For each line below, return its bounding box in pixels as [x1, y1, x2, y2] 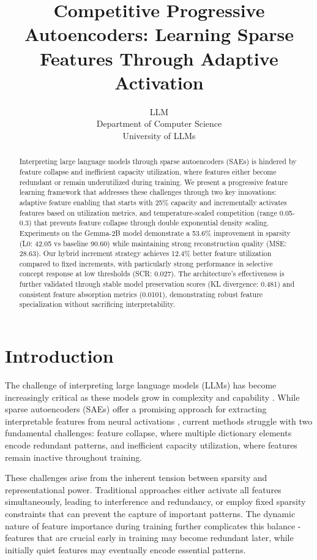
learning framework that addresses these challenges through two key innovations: [19, 187, 277, 197]
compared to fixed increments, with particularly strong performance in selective [19, 258, 273, 268]
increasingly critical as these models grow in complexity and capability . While [5, 390, 300, 403]
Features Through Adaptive [40, 45, 278, 70]
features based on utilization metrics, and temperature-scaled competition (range [19, 207, 277, 218]
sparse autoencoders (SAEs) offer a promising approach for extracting [5, 403, 267, 415]
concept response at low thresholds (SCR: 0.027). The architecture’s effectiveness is [19, 268, 285, 279]
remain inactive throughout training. [5, 450, 143, 463]
